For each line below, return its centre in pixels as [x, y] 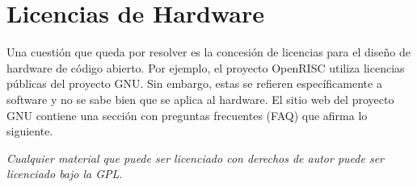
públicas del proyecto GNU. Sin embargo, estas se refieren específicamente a [194, 83]
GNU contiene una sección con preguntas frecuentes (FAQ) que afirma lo [187, 115]
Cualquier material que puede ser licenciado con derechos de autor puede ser [196, 158]
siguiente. [30, 131]
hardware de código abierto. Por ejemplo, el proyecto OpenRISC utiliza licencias [206, 67]
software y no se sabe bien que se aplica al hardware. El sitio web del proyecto [200, 99]
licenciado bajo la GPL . [65, 174]
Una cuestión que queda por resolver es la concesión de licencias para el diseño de [208, 52]
